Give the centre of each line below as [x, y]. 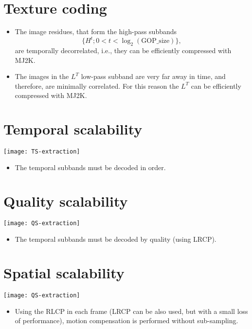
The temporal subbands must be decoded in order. [90, 167]
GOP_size [155, 41]
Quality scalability [66, 201]
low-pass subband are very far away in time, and [153, 76]
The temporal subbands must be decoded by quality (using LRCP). [116, 239]
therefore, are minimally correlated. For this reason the [97, 86]
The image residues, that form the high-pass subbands [96, 31]
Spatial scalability [64, 272]
